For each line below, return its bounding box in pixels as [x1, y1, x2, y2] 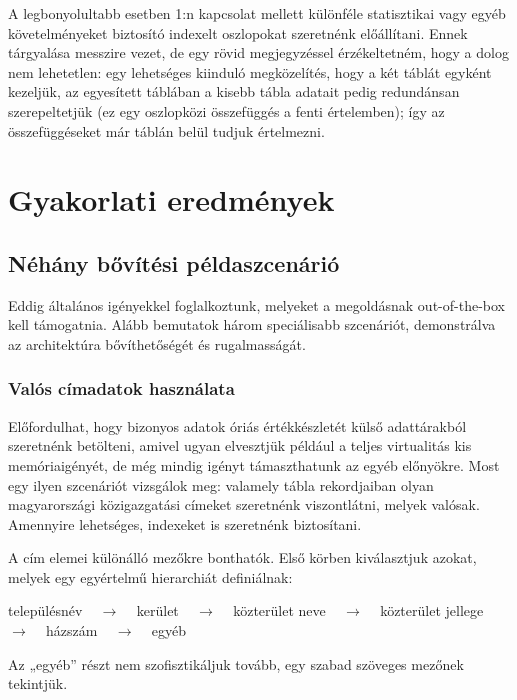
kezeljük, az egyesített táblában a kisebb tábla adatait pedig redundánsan [8, 81, 460, 102]
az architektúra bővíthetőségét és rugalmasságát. [8, 333, 306, 354]
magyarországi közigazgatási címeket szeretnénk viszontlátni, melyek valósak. [8, 494, 480, 515]
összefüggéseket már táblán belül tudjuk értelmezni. [8, 120, 325, 141]
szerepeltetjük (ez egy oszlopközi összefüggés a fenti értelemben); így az [8, 100, 445, 121]
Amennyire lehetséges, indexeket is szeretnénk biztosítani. [8, 513, 362, 534]
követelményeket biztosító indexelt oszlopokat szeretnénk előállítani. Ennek [8, 22, 468, 43]
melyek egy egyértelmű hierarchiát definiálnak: [8, 566, 293, 587]
